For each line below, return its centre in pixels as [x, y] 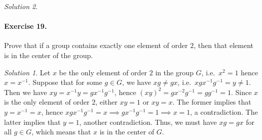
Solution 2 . [21, 6]
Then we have [26, 92]
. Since [241, 92]
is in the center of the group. [49, 55]
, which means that [61, 132]
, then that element [223, 45]
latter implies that [32, 122]
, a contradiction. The [224, 111]
